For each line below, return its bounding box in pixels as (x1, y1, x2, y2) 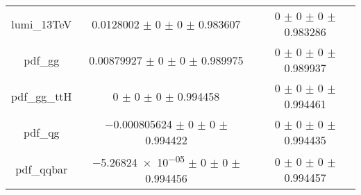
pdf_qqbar (15, 161, 68, 178)
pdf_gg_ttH (11, 87, 72, 104)
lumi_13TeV (11, 15, 72, 32)
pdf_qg (24, 124, 60, 140)
